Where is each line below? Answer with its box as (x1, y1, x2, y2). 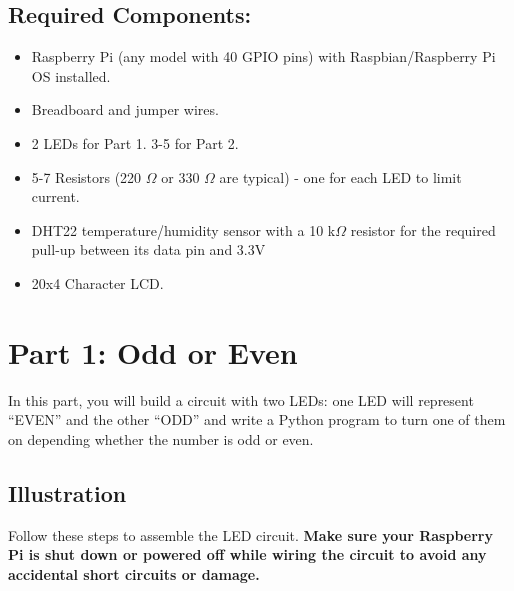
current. (31, 186, 80, 207)
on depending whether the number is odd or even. (8, 428, 314, 449)
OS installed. (31, 65, 111, 86)
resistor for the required (350, 219, 496, 240)
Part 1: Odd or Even (8, 331, 298, 372)
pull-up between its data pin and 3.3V (31, 239, 266, 260)
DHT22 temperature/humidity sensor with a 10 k (31, 219, 336, 240)
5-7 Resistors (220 (31, 166, 142, 187)
